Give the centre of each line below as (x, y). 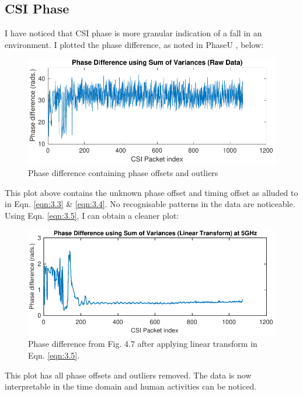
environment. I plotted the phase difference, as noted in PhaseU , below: (134, 44)
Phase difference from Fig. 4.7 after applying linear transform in (143, 344)
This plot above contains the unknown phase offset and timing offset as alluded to (151, 192)
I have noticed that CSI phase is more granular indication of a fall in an (133, 33)
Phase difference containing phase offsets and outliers (123, 173)
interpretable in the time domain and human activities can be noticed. (131, 386)
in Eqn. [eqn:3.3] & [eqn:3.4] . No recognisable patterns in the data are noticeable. (150, 204)
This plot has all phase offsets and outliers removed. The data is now (128, 375)
